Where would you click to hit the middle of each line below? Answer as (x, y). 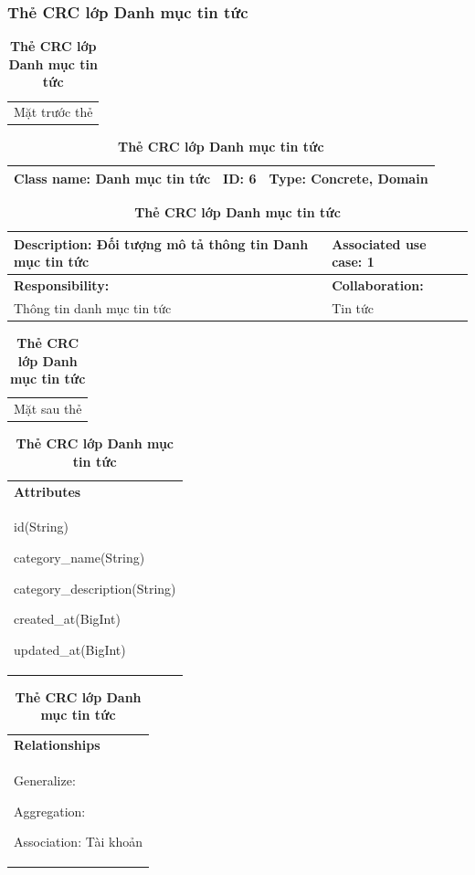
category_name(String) (79, 557)
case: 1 (353, 262)
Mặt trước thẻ (53, 112)
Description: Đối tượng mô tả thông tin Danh (161, 243)
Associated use (379, 243)
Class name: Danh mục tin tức (112, 178)
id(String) (41, 527)
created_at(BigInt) (67, 619)
